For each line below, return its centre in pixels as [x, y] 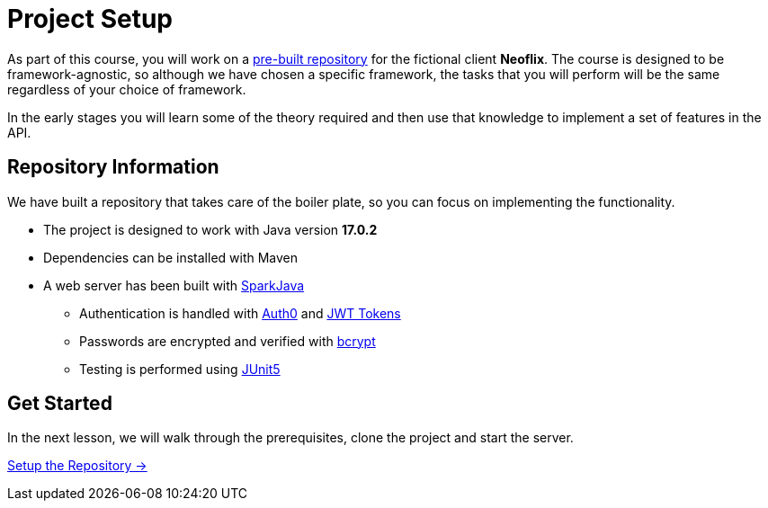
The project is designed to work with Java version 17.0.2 [210, 229]
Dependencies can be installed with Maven [171, 257]
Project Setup [90, 19]
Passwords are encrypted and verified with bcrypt [228, 341]
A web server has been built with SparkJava [174, 285]
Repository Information [113, 167]
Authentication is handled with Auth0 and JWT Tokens [240, 313]
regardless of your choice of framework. [127, 89]
